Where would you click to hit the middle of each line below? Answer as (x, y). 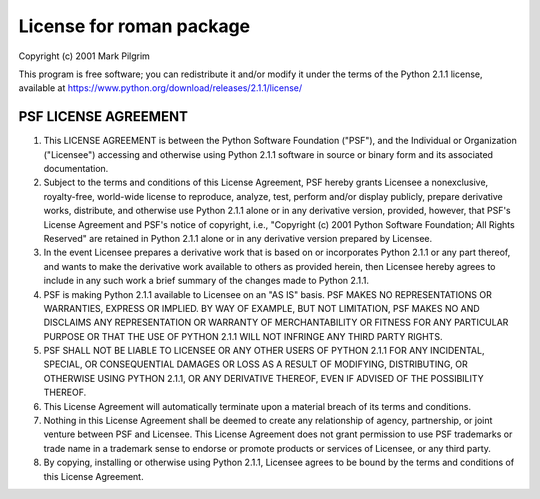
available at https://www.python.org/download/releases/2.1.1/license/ (160, 88)
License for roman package (134, 26)
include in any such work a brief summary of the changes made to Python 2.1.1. (206, 281)
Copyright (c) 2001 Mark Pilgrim (84, 56)
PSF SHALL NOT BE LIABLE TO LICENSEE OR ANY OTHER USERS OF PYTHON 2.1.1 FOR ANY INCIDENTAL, (264, 351)
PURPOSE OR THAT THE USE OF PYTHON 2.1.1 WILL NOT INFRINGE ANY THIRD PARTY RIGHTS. (243, 336)
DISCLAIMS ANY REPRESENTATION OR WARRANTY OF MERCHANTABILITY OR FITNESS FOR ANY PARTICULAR (276, 322)
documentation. (76, 169)
